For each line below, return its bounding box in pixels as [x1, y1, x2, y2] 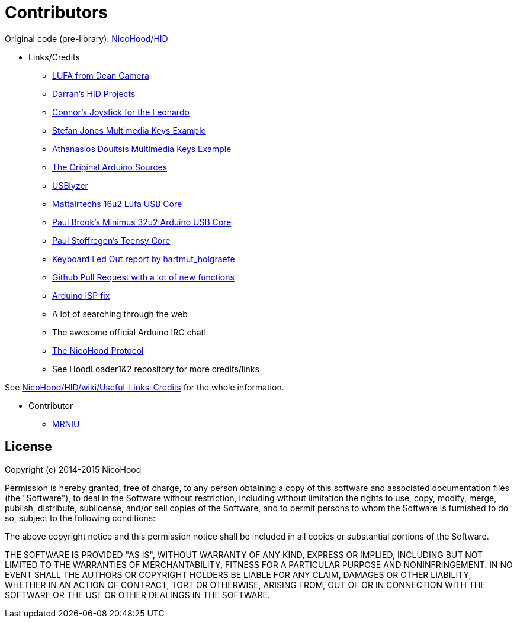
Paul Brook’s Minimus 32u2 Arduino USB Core [52, 217, 232, 227]
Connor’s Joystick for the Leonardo [52, 106, 190, 117]
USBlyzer [52, 180, 88, 191]
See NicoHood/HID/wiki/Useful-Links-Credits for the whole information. [5, 382, 284, 392]
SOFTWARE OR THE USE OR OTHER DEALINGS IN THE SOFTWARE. [5, 589, 270, 600]
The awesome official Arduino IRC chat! [52, 327, 207, 337]
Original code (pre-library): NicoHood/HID [5, 33, 168, 44]
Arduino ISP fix [52, 290, 110, 301]
